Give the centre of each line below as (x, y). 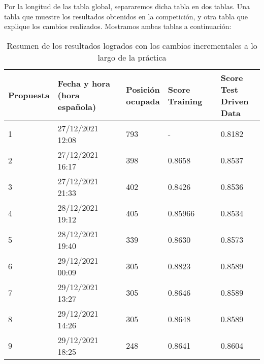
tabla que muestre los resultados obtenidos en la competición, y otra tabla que (126, 16)
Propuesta (29, 95)
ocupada (143, 101)
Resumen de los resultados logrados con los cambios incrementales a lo (132, 45)
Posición (143, 89)
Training (185, 101)
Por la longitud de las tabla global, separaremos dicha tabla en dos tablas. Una (127, 6)
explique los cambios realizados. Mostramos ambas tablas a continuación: (118, 26)
